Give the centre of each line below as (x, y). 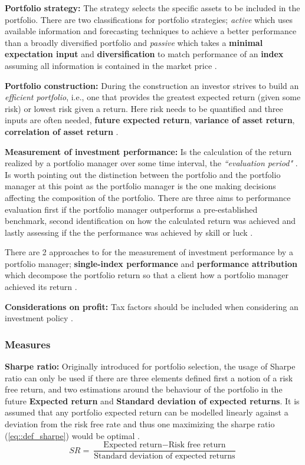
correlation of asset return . (62, 131)
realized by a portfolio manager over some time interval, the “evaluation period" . (151, 163)
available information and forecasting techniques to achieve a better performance (151, 31)
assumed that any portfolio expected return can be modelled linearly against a (147, 412)
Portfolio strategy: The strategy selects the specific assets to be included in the (152, 8)
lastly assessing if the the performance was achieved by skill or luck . (129, 232)
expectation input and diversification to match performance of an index (144, 54)
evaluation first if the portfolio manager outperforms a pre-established (131, 209)
